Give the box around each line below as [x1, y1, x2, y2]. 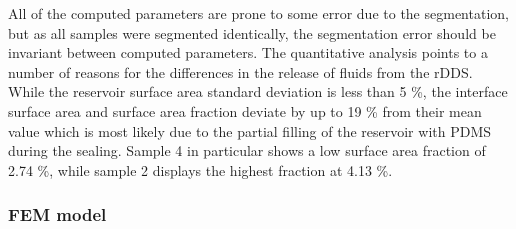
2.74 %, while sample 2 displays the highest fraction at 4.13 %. [8, 159, 393, 180]
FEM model [8, 202, 107, 227]
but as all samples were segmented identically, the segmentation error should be [8, 22, 496, 43]
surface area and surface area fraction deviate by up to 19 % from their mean [8, 100, 482, 121]
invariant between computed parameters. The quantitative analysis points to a [8, 42, 488, 63]
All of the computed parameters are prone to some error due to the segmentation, [8, 3, 509, 23]
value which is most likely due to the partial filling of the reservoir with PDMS [8, 120, 492, 141]
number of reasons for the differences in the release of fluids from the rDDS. [8, 61, 473, 82]
